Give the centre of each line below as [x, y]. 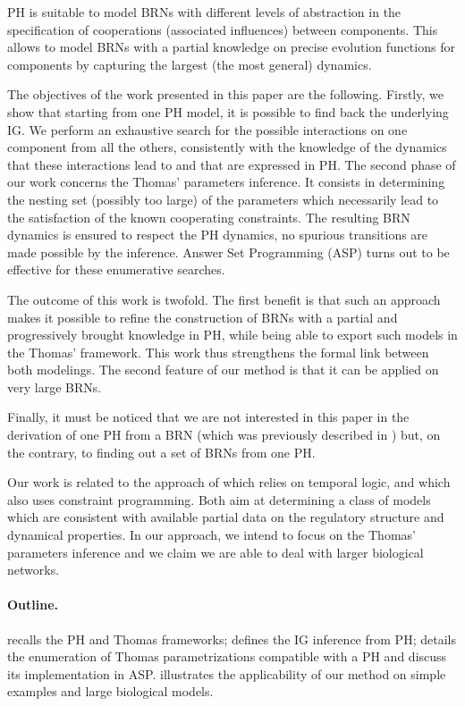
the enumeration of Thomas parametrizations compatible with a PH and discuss [227, 656]
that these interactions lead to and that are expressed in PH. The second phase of [232, 164]
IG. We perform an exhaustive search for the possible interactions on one [207, 129]
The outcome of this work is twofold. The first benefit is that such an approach [224, 299]
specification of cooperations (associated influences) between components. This [223, 29]
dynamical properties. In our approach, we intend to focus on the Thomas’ [211, 535]
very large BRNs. [55, 387]
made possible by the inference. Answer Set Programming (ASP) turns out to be [228, 252]
